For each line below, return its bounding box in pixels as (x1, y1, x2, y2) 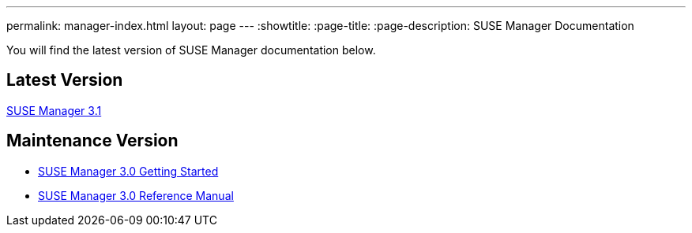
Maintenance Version (6, 131, 179, 151)
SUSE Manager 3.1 (6, 103, 102, 117)
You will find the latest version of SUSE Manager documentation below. (6, 43, 376, 57)
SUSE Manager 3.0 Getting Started (38, 164, 219, 178)
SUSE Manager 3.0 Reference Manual (38, 188, 234, 202)
